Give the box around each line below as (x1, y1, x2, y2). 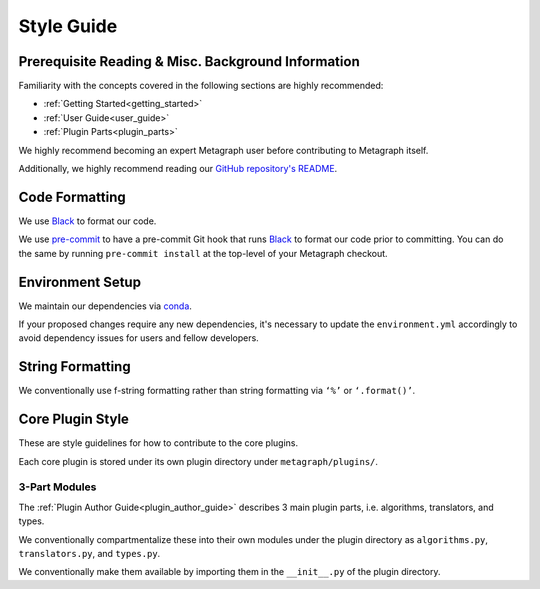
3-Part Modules (18, 480, 97, 494)
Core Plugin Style (18, 411, 130, 428)
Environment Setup (18, 273, 142, 290)
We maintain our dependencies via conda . (18, 300, 192, 312)
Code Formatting (18, 188, 126, 205)
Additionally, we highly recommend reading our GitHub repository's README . (18, 163, 338, 175)
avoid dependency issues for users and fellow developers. (18, 332, 259, 344)
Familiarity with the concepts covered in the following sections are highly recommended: (18, 80, 384, 92)
